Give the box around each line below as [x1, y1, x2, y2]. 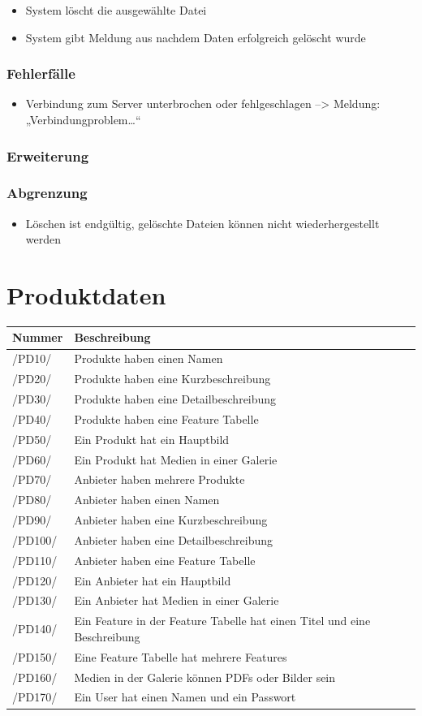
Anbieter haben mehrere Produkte [74, 471, 245, 488]
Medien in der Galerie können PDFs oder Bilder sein [74, 668, 336, 685]
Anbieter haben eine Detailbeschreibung [74, 531, 273, 548]
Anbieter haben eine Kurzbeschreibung [74, 511, 268, 528]
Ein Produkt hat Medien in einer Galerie [74, 451, 278, 468]
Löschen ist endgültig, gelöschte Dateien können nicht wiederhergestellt [25, 214, 380, 231]
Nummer [12, 329, 63, 346]
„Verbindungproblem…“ [25, 111, 141, 127]
